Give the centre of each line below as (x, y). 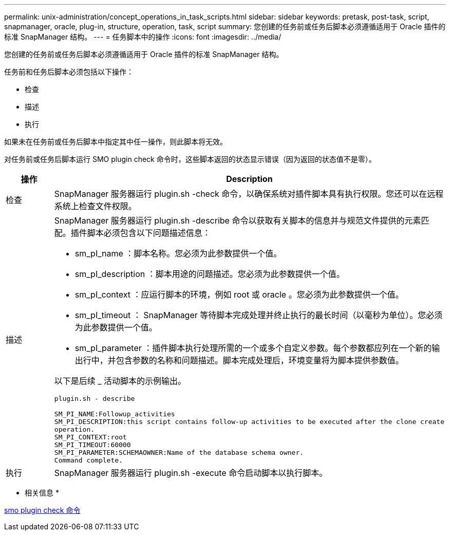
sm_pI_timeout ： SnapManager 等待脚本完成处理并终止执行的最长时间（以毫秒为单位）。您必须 (259, 315)
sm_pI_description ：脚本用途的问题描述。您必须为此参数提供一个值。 (210, 274)
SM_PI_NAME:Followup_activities (115, 414)
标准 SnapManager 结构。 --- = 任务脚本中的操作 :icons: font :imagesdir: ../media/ (143, 37)
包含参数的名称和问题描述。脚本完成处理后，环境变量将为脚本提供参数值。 (260, 360)
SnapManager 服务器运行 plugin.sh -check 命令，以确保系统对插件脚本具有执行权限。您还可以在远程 (249, 194)
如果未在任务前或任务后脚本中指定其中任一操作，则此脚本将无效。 (116, 142)
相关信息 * (42, 493)
